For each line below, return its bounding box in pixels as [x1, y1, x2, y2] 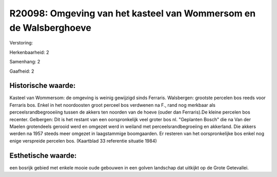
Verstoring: [9, 40, 33, 46]
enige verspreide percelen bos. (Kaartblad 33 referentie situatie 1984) [9, 138, 157, 144]
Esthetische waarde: [9, 151, 77, 160]
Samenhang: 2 [9, 59, 41, 65]
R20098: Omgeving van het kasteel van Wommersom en [9, 8, 256, 19]
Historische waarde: [9, 81, 76, 90]
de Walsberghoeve [9, 22, 92, 33]
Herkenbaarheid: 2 [9, 49, 49, 55]
